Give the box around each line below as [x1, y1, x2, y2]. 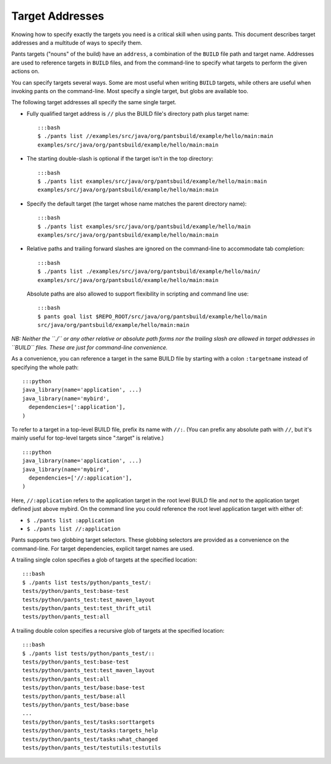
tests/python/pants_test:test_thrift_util [22, 605, 152, 612]
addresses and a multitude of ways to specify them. [11, 39, 142, 46]
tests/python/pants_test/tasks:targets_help [22, 727, 159, 734]
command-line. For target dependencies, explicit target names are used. [11, 544, 194, 552]
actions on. [11, 67, 40, 75]
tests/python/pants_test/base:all [22, 693, 126, 700]
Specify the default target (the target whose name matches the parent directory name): [26, 200, 247, 207]
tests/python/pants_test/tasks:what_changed [22, 736, 159, 743]
